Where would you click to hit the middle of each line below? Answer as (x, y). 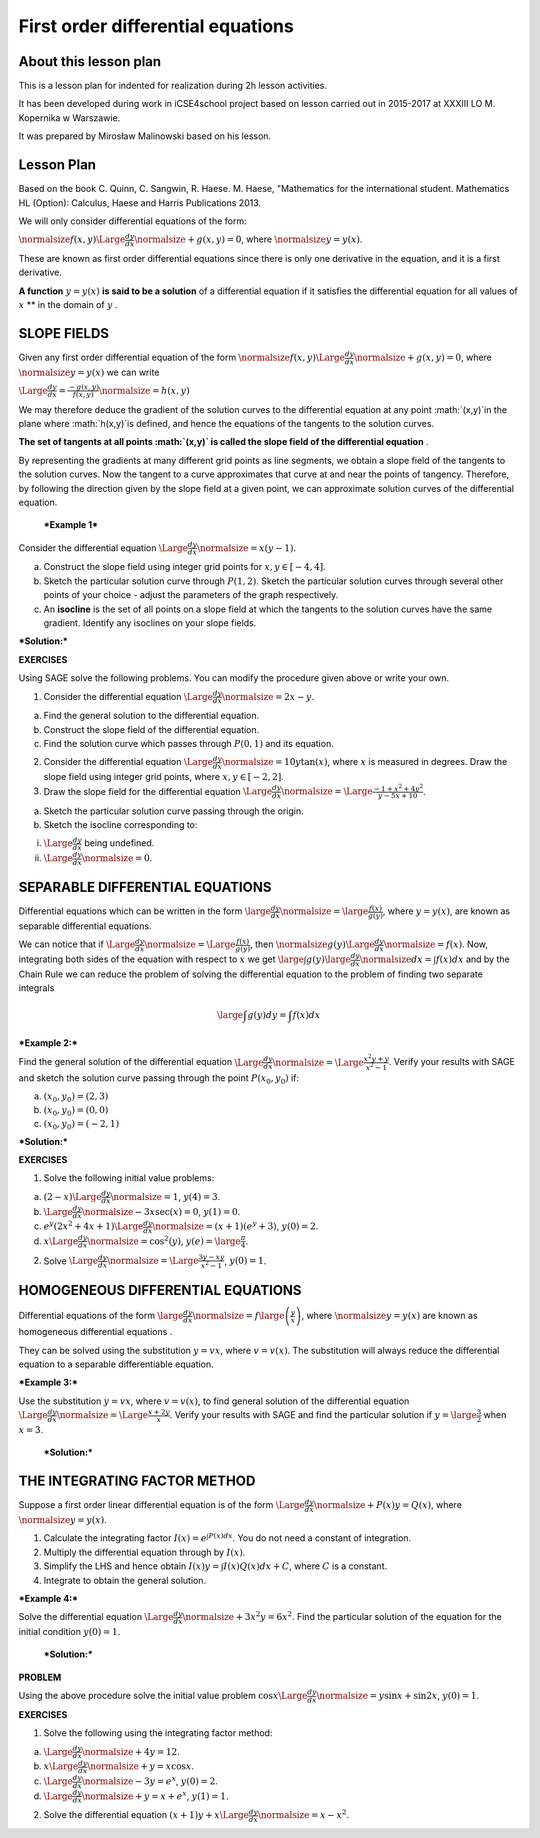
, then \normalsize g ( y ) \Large (312, 944)
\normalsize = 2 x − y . (268, 696)
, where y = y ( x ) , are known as (446, 911)
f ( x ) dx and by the (472, 959)
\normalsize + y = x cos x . (140, 1766)
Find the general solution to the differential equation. (151, 716)
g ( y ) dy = (267, 1015)
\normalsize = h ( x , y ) (144, 390)
